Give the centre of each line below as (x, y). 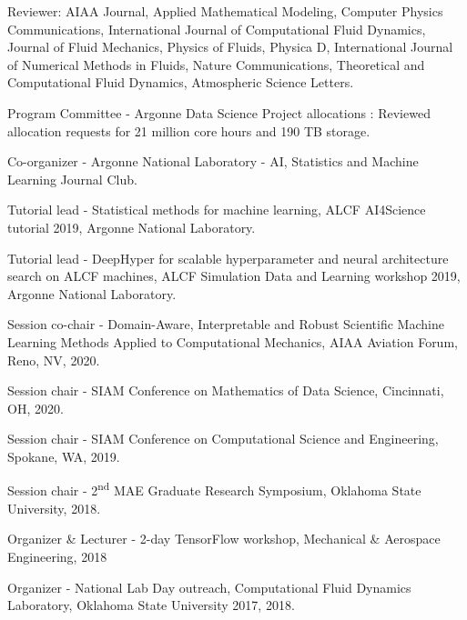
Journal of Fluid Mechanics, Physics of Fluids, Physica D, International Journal (230, 47)
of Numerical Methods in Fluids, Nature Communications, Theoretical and (216, 64)
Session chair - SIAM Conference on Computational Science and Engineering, (223, 439)
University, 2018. (54, 508)
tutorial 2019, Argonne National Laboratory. (132, 227)
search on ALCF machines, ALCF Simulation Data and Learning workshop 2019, (234, 276)
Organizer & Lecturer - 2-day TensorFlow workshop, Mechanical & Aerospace (224, 539)
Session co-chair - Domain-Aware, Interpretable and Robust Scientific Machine (226, 324)
